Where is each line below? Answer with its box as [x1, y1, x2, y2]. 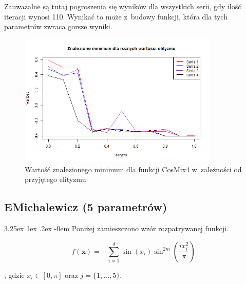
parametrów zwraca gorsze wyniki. [4, 21, 112, 32]
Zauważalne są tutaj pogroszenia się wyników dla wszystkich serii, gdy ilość [4, 1, 241, 11]
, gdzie [4, 269, 25, 280]
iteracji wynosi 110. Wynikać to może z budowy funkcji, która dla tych [4, 11, 228, 22]
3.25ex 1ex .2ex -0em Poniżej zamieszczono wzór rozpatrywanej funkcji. [4, 223, 229, 234]
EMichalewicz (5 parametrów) [4, 199, 167, 215]
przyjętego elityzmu [25, 174, 86, 185]
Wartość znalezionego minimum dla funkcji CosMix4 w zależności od [25, 164, 242, 174]
